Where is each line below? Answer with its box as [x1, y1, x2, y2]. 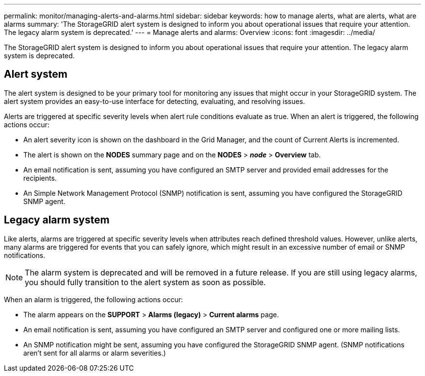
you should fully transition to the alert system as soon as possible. [25, 277, 266, 287]
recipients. [23, 173, 57, 182]
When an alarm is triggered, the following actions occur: [4, 295, 183, 304]
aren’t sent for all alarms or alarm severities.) [23, 348, 166, 357]
